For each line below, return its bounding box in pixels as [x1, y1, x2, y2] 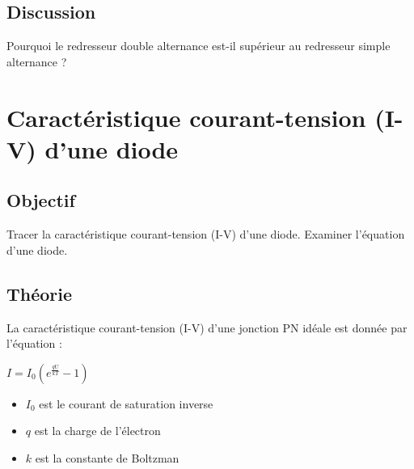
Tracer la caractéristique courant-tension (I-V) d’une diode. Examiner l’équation [6, 226, 405, 243]
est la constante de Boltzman [35, 449, 180, 466]
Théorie [6, 281, 73, 306]
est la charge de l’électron [34, 422, 161, 439]
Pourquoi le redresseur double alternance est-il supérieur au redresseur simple [6, 37, 391, 54]
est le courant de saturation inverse [39, 395, 213, 412]
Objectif [6, 188, 75, 213]
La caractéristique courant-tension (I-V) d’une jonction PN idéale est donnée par [6, 319, 408, 336]
